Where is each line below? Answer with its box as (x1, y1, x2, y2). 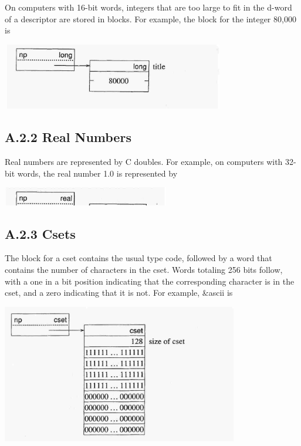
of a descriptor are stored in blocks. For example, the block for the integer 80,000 (5, 12, 296, 25)
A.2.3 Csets (5, 224, 76, 242)
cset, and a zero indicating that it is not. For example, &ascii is (5, 286, 233, 299)
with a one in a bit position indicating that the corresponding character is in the (5, 275, 295, 287)
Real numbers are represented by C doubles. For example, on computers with (5, 156, 283, 168)
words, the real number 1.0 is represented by (17, 167, 178, 179)
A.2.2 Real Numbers (5, 128, 131, 146)
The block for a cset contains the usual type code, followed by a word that (5, 252, 272, 264)
